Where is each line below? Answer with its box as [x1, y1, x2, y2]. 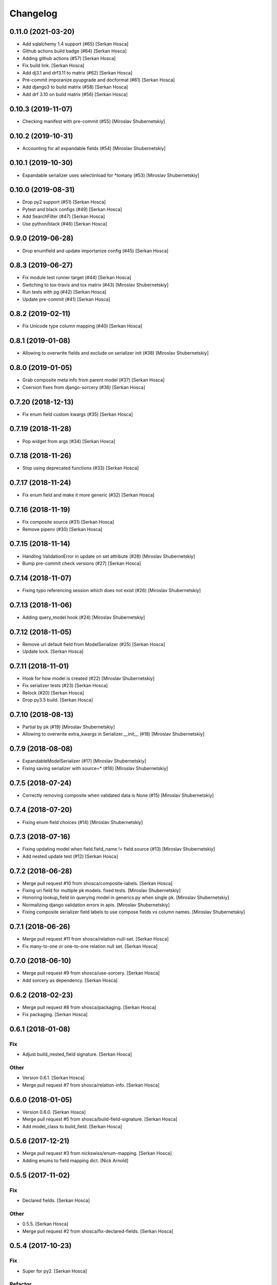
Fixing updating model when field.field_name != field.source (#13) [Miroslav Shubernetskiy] [22, 846, 215, 852]
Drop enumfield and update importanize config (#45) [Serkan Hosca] [22, 247, 169, 254]
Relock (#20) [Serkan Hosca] [22, 689, 84, 696]
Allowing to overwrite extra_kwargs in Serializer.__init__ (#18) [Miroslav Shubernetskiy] [22, 731, 205, 737]
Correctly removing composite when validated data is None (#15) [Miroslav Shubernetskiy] [22, 792, 214, 798]
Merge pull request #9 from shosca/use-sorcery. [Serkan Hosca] [22, 970, 160, 976]
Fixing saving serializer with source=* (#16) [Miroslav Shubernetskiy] [22, 765, 168, 771]
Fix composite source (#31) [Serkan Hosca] [22, 519, 114, 525]
